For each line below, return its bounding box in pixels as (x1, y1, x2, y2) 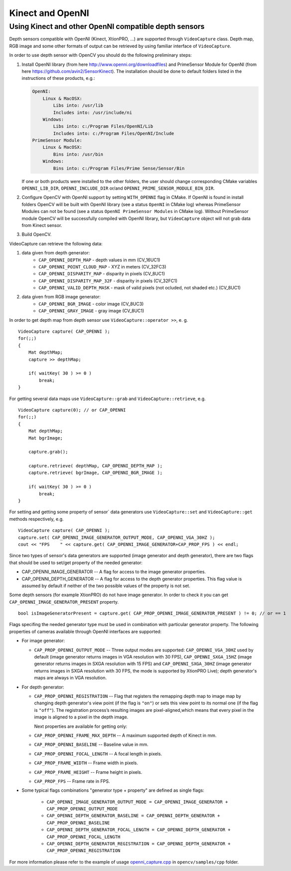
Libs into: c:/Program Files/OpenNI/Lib (53, 124, 153, 129)
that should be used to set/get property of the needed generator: (9, 559, 143, 566)
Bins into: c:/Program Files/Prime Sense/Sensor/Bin (53, 165, 185, 171)
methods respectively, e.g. (9, 516, 64, 522)
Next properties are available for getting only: (34, 723, 128, 729)
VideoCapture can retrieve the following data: (9, 240, 103, 246)
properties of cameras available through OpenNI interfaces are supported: (9, 629, 162, 635)
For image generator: (21, 638, 65, 644)
